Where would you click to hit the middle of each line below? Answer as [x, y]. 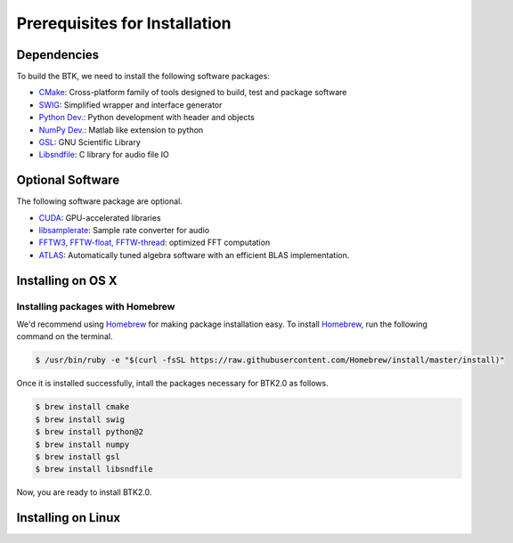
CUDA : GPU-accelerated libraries [100, 217]
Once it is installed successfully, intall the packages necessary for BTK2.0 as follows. [172, 384]
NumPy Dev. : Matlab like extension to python [121, 130]
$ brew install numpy [82, 444]
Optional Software [68, 180]
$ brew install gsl [77, 457]
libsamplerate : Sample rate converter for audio [124, 231]
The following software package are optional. [99, 201]
